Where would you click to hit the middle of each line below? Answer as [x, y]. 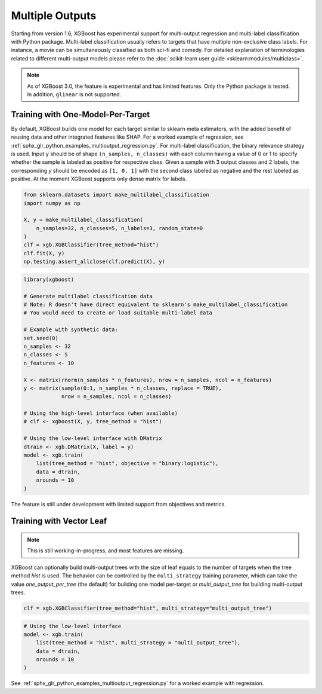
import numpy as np [52, 203]
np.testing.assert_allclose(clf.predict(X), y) [94, 262]
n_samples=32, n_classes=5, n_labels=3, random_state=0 [120, 228]
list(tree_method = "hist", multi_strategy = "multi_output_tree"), [138, 643]
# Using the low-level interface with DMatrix [93, 438]
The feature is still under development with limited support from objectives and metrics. [119, 504]
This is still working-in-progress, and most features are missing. [106, 551]
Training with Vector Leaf [59, 521]
